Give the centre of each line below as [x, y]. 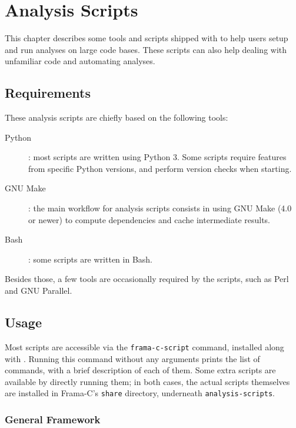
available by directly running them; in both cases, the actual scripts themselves [147, 381]
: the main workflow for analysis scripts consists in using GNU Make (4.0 [160, 208]
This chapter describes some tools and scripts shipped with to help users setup [147, 38]
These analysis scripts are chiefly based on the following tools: [117, 117]
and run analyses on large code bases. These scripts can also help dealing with [146, 49]
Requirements [48, 93]
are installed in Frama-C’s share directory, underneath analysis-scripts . [140, 393]
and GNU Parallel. [39, 291]
